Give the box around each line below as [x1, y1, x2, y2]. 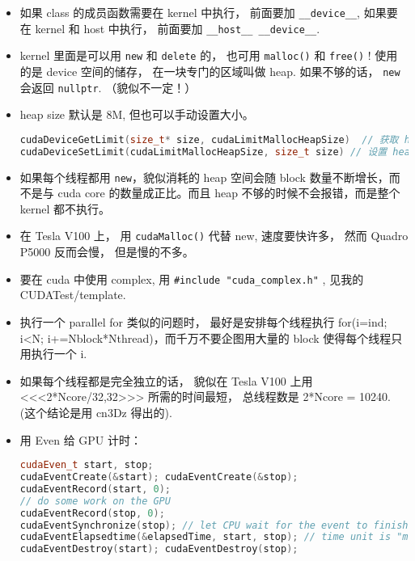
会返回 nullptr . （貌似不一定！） [19, 78, 197, 95]
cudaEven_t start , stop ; [19, 459, 154, 471]
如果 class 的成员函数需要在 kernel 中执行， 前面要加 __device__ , [19, 4, 361, 20]
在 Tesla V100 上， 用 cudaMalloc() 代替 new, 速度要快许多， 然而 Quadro [19, 227, 409, 244]
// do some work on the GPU [19, 495, 171, 507]
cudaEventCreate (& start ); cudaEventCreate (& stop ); [19, 471, 299, 483]
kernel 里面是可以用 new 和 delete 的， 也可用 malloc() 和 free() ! [19, 47, 371, 64]
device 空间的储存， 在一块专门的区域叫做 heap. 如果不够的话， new [46, 62, 400, 79]
